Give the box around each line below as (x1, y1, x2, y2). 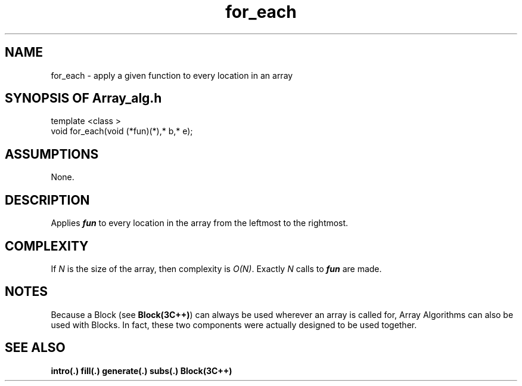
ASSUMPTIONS (5, 146, 99, 162)
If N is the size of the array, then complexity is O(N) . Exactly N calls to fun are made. (51, 263, 382, 274)
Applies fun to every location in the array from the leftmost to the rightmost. (51, 218, 349, 228)
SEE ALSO (5, 340, 66, 356)
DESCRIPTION (5, 192, 90, 208)
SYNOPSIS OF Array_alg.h (5, 91, 162, 106)
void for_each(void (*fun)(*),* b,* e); (51, 126, 193, 137)
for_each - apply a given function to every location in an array (51, 70, 293, 81)
